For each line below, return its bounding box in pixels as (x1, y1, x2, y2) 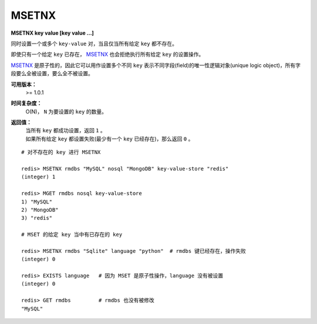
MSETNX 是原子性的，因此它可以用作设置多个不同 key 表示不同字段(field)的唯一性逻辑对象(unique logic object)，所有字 (11, 62, 301, 69)
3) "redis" (21, 215, 53, 222)
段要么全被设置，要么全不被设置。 (11, 70, 93, 77)
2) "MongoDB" (21, 206, 59, 213)
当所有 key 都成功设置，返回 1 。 (25, 127, 106, 134)
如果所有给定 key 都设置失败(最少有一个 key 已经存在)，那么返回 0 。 (25, 135, 194, 142)
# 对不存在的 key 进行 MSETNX (21, 149, 101, 156)
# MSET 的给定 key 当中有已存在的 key (21, 231, 123, 238)
